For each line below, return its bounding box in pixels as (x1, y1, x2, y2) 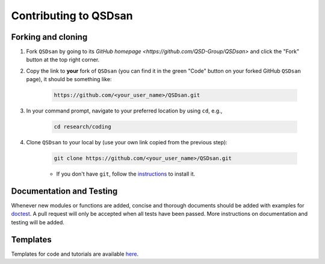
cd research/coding (54, 123, 111, 130)
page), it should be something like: (26, 76, 112, 83)
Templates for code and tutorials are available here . (11, 250, 138, 257)
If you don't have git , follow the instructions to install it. (56, 170, 196, 177)
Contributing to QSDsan (11, 9, 133, 22)
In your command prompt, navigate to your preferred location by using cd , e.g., (26, 107, 223, 114)
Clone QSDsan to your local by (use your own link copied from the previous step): (26, 139, 228, 146)
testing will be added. (11, 218, 64, 226)
